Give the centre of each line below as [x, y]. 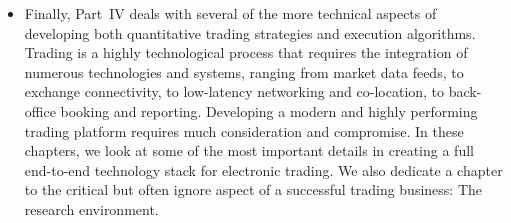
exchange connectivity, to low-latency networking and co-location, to [234, 91]
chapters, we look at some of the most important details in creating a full [249, 150]
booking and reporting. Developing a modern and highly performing [269, 110]
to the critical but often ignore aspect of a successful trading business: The [253, 189]
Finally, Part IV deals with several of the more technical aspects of [230, 13]
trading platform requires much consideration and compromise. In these [244, 130]
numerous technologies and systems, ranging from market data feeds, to [244, 71]
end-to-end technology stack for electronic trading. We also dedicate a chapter [263, 169]
